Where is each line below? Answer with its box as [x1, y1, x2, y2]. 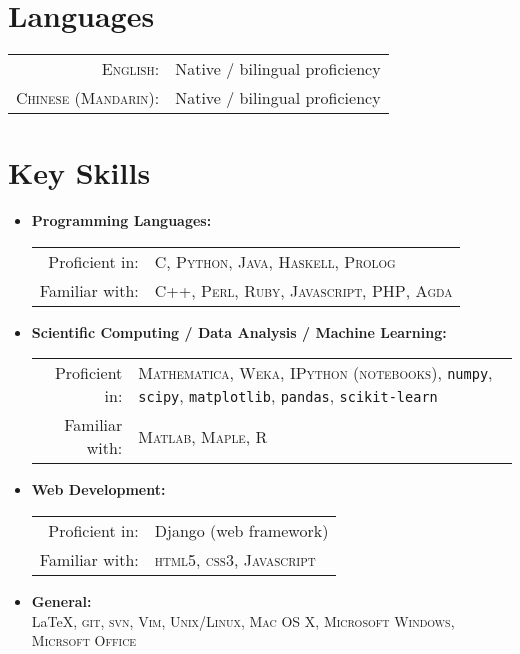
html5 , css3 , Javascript [154, 548, 316, 572]
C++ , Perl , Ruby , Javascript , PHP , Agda [154, 278, 453, 302]
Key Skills [8, 152, 151, 193]
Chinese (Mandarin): [16, 86, 160, 110]
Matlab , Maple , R [138, 424, 268, 448]
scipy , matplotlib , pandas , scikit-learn [138, 384, 438, 408]
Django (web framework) [154, 519, 329, 543]
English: [101, 57, 160, 81]
